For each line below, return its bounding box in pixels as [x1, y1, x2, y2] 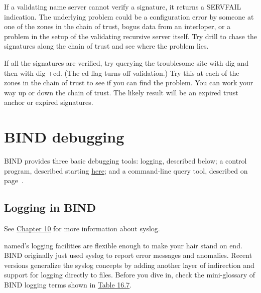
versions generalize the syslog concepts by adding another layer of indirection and [4, 259, 254, 270]
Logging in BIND [4, 200, 96, 215]
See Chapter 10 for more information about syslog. [4, 223, 160, 234]
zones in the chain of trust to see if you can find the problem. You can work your [4, 77, 253, 88]
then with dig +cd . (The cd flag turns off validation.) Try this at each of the [4, 67, 239, 78]
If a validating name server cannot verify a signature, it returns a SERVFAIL [4, 2, 241, 12]
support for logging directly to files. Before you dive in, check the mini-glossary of [4, 269, 255, 280]
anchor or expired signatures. [4, 97, 93, 107]
